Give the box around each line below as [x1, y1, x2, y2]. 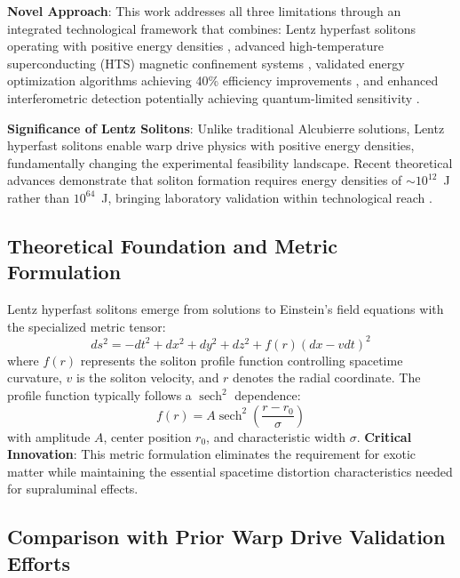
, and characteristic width [206, 427, 345, 446]
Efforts [7, 549, 70, 576]
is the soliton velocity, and [76, 368, 219, 387]
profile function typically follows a [7, 386, 192, 404]
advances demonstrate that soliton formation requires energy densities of [7, 171, 402, 189]
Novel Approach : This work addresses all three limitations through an [7, 2, 401, 20]
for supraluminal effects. [7, 479, 139, 498]
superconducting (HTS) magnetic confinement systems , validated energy [7, 53, 405, 72]
